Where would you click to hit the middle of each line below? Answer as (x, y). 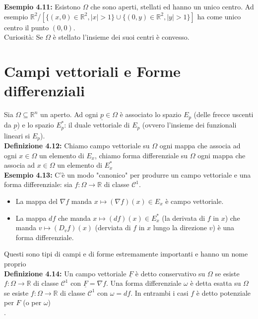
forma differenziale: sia (38, 184)
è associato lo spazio (151, 114)
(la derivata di (184, 218)
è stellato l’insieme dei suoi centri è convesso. (121, 37)
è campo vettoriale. (194, 201)
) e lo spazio (35, 125)
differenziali (45, 91)
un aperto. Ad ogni (69, 114)
